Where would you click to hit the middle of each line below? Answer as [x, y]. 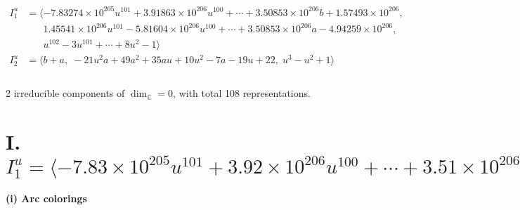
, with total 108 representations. [242, 93]
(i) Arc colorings [46, 198]
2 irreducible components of [65, 93]
